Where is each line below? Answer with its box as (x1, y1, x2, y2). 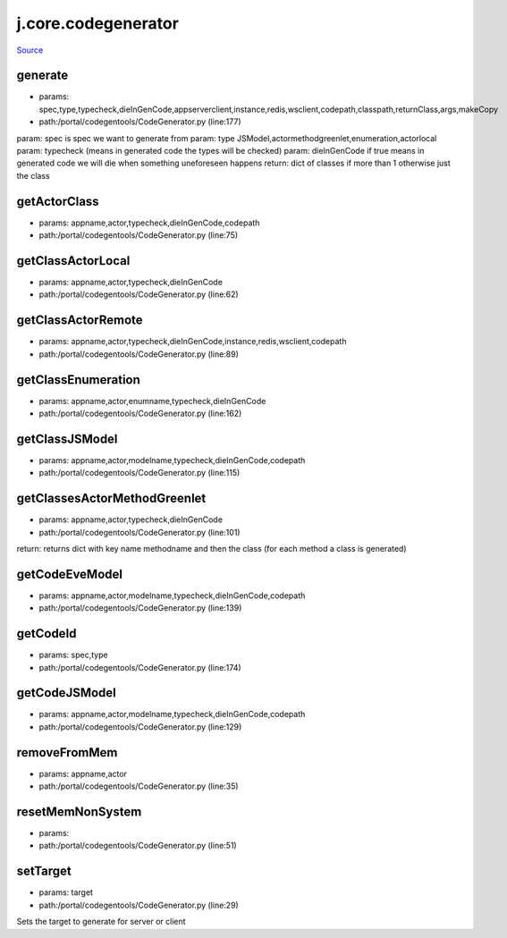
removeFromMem (16, 745, 118, 760)
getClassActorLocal (16, 253, 131, 268)
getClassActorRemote (16, 313, 143, 328)
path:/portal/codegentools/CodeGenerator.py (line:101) (38, 527, 241, 537)
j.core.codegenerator (16, 13, 179, 33)
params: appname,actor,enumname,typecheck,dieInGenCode (38, 395, 266, 406)
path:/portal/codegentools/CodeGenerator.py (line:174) (38, 662, 241, 672)
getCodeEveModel (16, 566, 123, 581)
